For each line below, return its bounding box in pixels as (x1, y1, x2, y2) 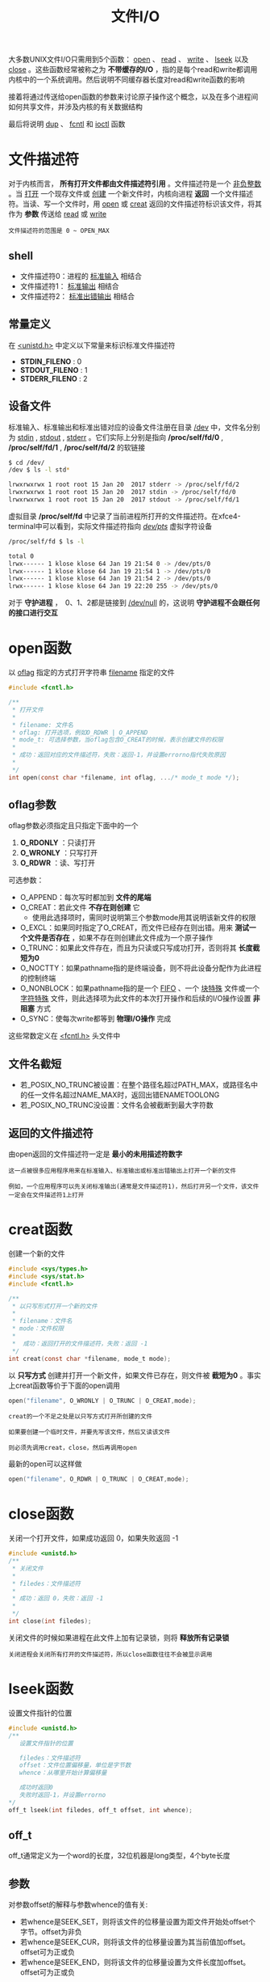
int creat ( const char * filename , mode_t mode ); (8, 1354, 172, 1363)
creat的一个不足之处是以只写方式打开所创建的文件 (8, 1413, 153, 1421)
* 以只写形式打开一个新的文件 (11, 1302, 98, 1310)
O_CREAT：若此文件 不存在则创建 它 (19, 902, 140, 912)
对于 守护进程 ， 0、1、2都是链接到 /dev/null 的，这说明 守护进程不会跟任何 (8, 598, 260, 607)
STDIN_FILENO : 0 (19, 357, 82, 366)
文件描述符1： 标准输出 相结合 (19, 281, 119, 291)
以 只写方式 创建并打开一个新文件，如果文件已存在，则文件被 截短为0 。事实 (8, 1370, 262, 1380)
